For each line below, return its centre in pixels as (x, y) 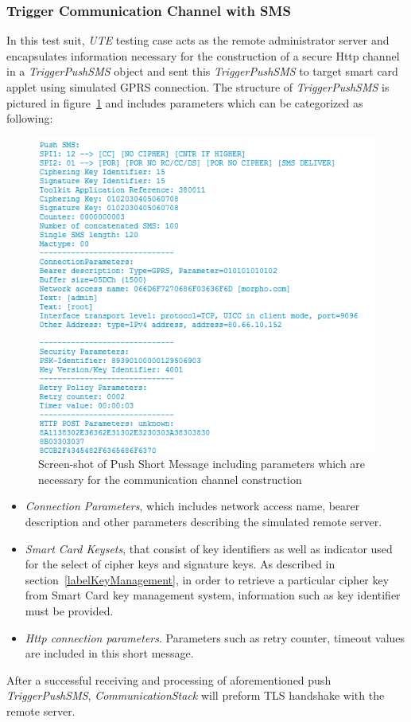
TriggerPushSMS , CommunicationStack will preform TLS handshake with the (196, 695)
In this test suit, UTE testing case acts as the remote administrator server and (198, 40)
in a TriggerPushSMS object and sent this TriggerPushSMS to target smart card (202, 71)
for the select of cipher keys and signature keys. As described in (180, 564)
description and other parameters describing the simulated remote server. (204, 521)
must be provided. (69, 610)
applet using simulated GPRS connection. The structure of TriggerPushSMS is (198, 87)
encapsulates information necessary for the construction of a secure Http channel (203, 55)
